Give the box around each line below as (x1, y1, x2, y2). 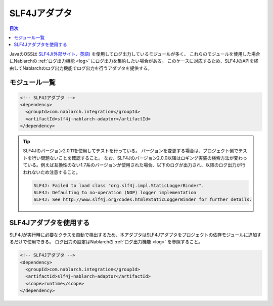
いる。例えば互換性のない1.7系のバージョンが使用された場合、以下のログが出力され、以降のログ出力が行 (27, 162, 246, 168)
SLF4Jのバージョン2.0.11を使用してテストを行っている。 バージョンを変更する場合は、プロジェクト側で (23, 148, 239, 154)
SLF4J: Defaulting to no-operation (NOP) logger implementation (33, 190, 197, 195)
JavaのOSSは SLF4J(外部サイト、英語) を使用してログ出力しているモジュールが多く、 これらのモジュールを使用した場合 (9, 51, 260, 57)
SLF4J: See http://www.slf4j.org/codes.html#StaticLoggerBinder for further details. (33, 197, 252, 202)
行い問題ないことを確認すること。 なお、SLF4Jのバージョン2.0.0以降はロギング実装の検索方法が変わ (31, 155, 243, 161)
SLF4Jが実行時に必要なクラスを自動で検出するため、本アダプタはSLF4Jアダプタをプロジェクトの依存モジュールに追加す (9, 232, 262, 238)
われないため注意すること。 (23, 169, 81, 175)
